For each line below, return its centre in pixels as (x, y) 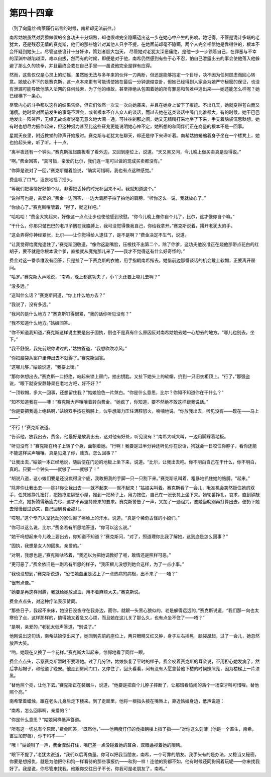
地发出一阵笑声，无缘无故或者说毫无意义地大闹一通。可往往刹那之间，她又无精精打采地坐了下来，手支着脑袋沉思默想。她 (134, 119)
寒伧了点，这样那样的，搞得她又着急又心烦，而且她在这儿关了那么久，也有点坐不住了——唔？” (107, 617)
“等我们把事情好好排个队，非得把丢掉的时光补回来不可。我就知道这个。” (83, 189)
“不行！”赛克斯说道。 (31, 427)
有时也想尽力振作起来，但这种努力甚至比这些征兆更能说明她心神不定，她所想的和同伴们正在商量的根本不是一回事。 (128, 126)
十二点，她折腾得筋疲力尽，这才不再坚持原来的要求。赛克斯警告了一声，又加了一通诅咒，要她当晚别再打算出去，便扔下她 (134, 502)
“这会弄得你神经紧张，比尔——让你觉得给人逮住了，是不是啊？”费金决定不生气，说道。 (99, 235)
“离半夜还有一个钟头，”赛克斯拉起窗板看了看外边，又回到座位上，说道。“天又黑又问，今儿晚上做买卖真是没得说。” (125, 151)
